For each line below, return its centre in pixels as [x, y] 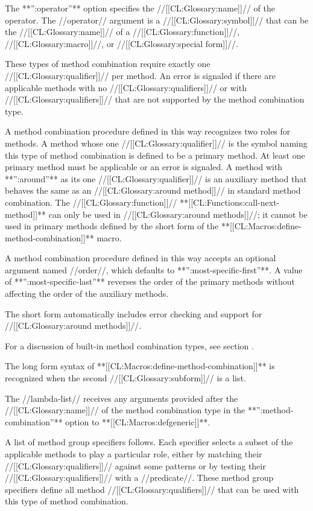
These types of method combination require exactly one [108, 64]
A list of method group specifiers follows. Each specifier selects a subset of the [149, 442]
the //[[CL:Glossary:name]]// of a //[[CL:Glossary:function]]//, [122, 32]
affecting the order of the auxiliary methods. [87, 294]
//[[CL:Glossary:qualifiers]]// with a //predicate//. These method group [139, 478]
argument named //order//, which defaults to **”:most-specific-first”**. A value [154, 269]
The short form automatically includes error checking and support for [134, 313]
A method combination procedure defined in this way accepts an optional [141, 258]
